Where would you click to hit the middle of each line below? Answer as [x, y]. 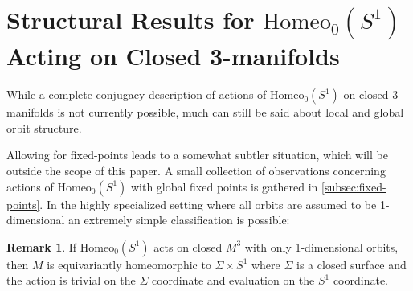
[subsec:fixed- [354, 186]
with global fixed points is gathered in [224, 186]
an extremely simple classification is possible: [179, 220]
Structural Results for [131, 20]
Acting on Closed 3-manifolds [173, 56]
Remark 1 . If [42, 246]
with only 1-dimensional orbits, [321, 246]
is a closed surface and [352, 264]
